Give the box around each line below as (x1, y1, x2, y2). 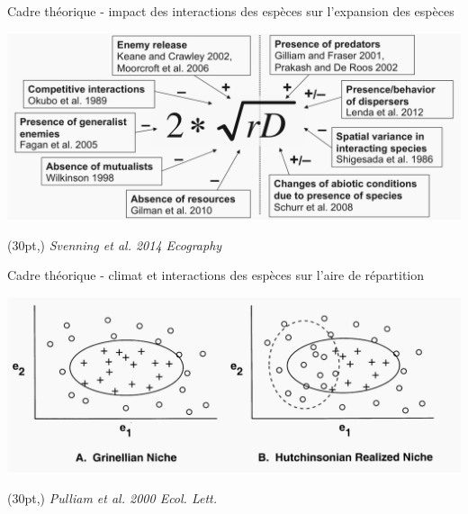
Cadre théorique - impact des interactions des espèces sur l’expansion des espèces (7, 2, 454, 20)
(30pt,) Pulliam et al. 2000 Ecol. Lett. (7, 488, 217, 507)
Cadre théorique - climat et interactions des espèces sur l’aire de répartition (7, 266, 425, 284)
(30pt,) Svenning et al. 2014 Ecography (7, 235, 222, 254)
